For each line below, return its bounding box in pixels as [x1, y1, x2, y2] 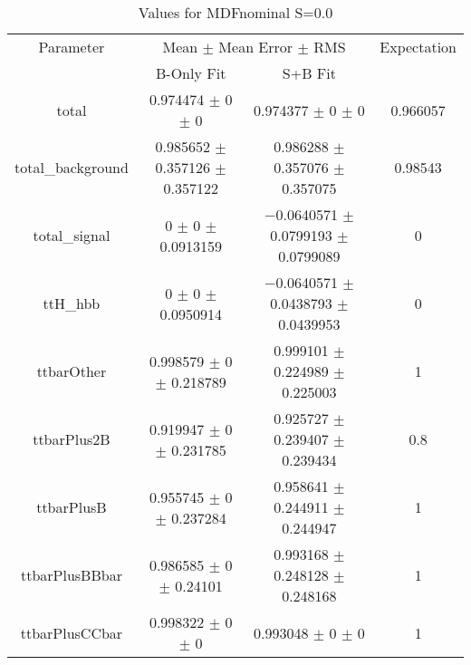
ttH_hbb [43, 293, 101, 313]
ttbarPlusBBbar [20, 564, 122, 585]
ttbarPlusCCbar [20, 622, 123, 643]
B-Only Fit [156, 63, 226, 83]
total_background [14, 157, 129, 178]
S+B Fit [282, 63, 336, 83]
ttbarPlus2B [33, 429, 111, 449]
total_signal [33, 225, 111, 246]
